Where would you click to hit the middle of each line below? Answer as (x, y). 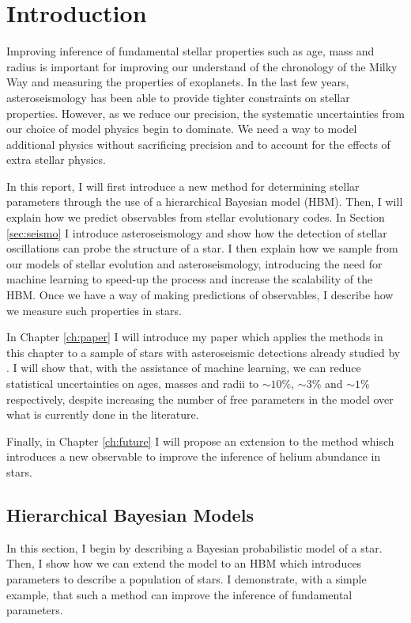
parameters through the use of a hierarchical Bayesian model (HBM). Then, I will (205, 201)
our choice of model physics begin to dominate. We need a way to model (182, 129)
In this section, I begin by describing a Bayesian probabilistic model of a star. (194, 547)
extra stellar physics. (56, 160)
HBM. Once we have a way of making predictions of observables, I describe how (200, 295)
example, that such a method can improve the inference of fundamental (179, 594)
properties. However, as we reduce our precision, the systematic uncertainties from (205, 113)
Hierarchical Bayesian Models (130, 514)
